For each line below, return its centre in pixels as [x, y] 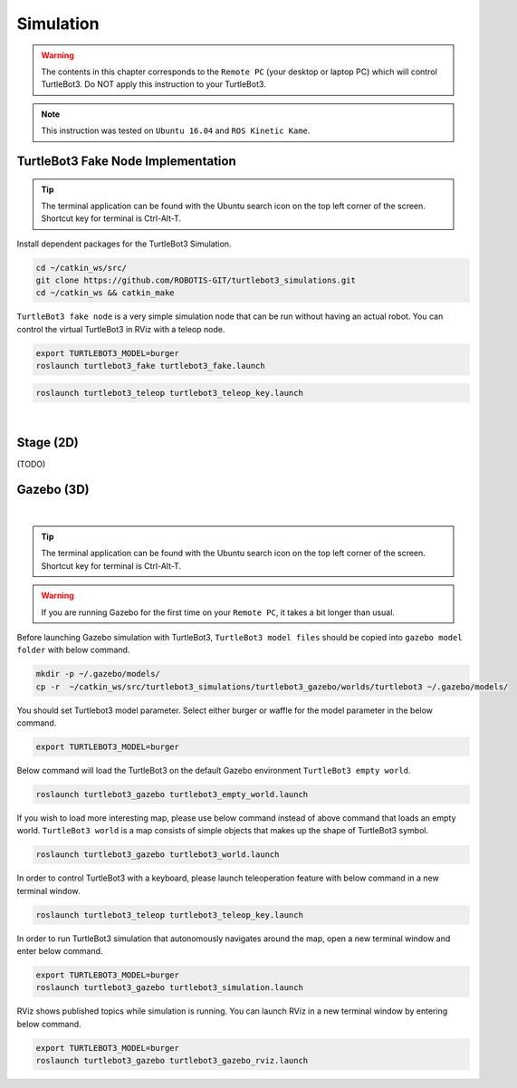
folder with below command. [73, 650]
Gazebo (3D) [53, 490]
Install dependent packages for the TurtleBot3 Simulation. [124, 244]
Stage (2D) [48, 443]
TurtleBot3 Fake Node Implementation [126, 161]
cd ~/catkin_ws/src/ [81, 268]
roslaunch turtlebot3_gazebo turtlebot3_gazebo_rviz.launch [172, 1061]
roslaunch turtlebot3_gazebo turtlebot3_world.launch [158, 855]
